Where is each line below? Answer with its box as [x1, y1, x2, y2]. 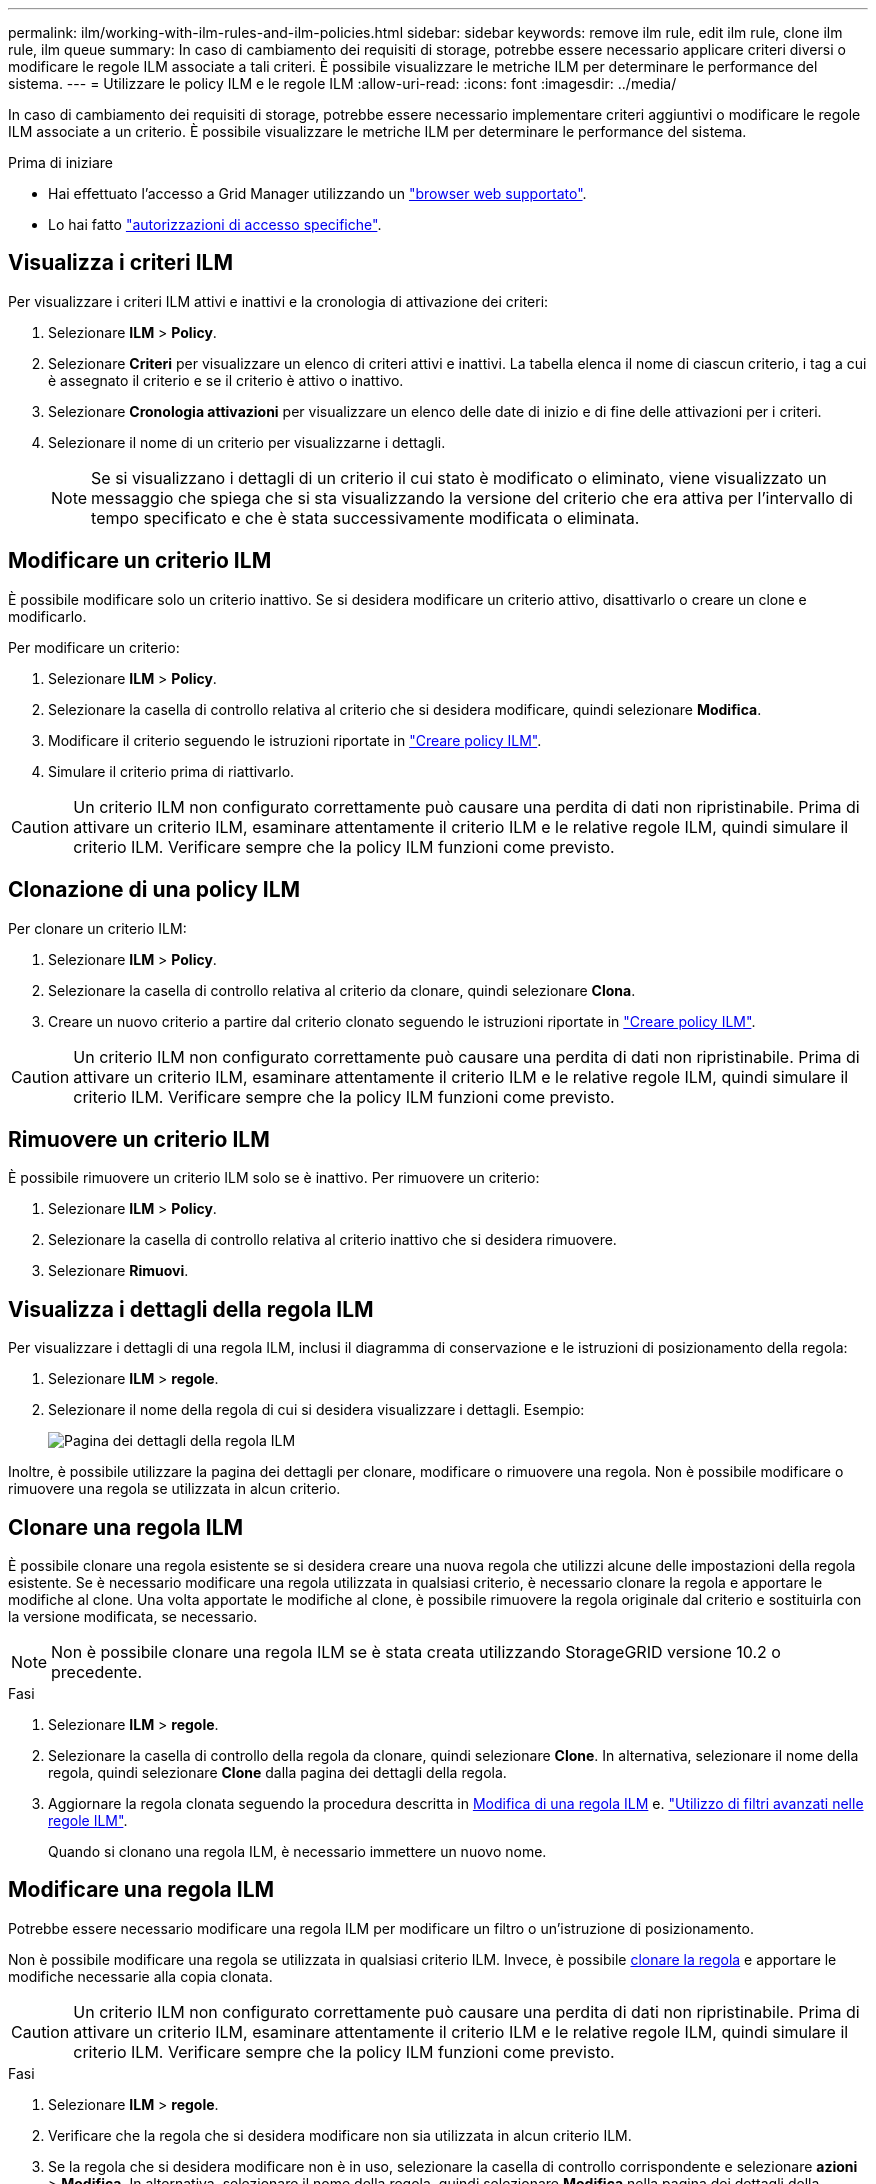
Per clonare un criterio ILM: [8, 919, 187, 937]
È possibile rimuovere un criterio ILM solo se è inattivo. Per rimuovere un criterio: [8, 1169, 540, 1187]
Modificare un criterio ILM [8, 548, 272, 574]
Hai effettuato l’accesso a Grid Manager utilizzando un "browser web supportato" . [48, 185, 587, 202]
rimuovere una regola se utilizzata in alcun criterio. [8, 1480, 341, 1498]
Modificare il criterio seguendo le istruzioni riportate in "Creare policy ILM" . [48, 731, 542, 749]
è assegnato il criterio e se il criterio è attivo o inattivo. [48, 371, 404, 389]
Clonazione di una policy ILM [8, 877, 301, 903]
